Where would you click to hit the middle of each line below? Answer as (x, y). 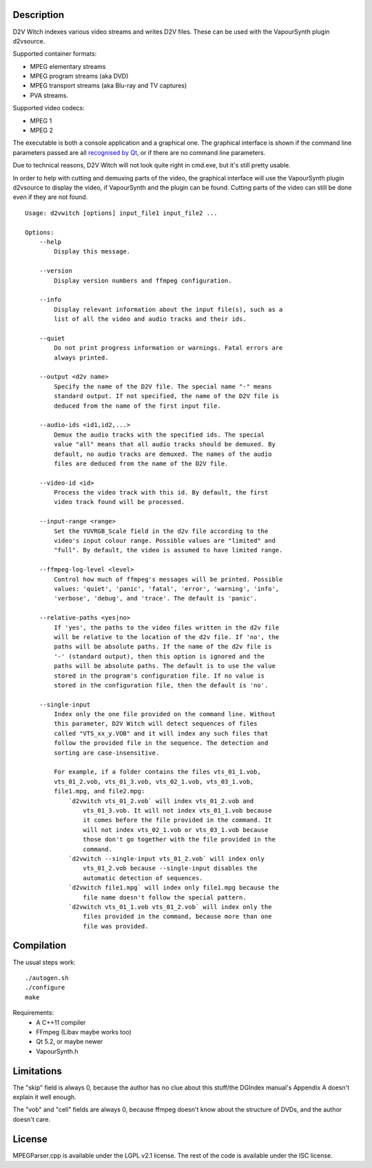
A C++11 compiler (61, 1022)
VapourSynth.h (57, 1051)
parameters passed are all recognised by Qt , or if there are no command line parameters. (139, 152)
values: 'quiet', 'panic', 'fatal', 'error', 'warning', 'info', (167, 589)
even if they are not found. (50, 197)
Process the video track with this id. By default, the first (161, 493)
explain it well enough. (44, 1097)
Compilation (40, 946)
